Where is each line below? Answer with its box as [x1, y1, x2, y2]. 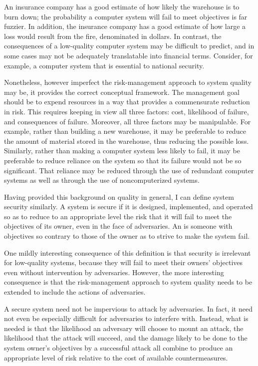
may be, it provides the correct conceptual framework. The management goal [4, 86, 240, 97]
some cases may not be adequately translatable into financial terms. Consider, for [4, 50, 253, 60]
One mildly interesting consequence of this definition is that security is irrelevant [4, 247, 251, 258]
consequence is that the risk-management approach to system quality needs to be [4, 277, 253, 287]
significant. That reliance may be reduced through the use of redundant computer [4, 165, 254, 175]
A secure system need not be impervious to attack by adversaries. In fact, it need [4, 303, 253, 314]
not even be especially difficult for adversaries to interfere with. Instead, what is [4, 313, 249, 324]
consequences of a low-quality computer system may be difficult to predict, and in [4, 40, 255, 51]
